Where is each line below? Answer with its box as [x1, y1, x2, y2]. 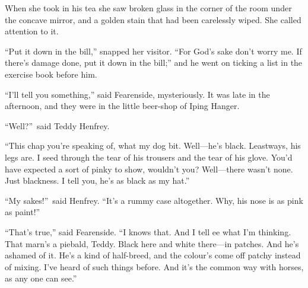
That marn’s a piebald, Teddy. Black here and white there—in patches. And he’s [5, 237, 299, 249]
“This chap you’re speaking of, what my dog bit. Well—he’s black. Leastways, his [5, 139, 301, 152]
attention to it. [5, 25, 59, 37]
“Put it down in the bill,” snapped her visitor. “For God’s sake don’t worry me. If [5, 44, 302, 57]
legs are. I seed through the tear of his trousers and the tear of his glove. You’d [5, 151, 293, 163]
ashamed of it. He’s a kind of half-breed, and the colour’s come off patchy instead [5, 249, 301, 261]
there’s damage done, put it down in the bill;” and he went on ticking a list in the [5, 56, 303, 69]
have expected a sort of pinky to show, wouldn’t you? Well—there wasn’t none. [5, 162, 293, 175]
